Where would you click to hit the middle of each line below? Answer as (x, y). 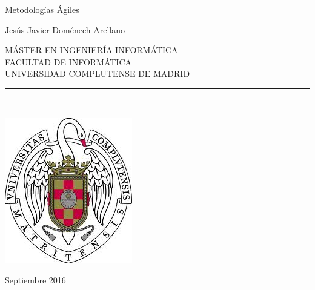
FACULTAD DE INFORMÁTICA (68, 61)
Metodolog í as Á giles (42, 9)
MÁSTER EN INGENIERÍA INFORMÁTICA (91, 50)
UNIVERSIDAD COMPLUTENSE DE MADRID (98, 74)
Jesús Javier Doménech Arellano (65, 29)
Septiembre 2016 (35, 280)
